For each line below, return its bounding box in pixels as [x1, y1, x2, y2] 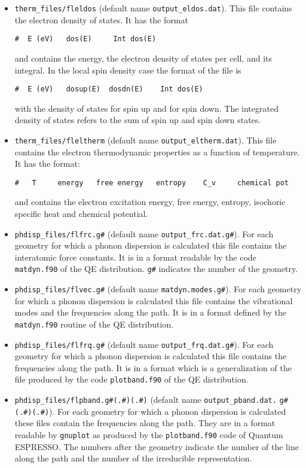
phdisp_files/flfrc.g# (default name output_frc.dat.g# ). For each [14, 227, 274, 240]
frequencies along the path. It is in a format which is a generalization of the [14, 361, 292, 374]
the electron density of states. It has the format [14, 13, 188, 26]
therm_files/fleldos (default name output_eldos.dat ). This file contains [14, 2, 292, 14]
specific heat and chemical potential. [14, 207, 148, 220]
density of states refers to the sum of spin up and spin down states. [14, 114, 261, 126]
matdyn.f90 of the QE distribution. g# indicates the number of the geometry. [14, 262, 298, 275]
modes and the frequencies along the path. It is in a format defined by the [14, 306, 286, 319]
